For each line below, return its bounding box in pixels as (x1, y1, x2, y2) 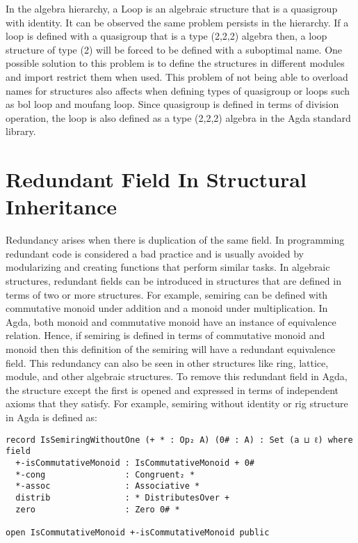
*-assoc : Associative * (15, 481, 200, 491)
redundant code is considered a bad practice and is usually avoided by (6, 246, 304, 260)
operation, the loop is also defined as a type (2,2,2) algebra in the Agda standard (6, 110, 351, 125)
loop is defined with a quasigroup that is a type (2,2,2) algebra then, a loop (6, 29, 327, 43)
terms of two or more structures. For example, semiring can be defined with (6, 287, 328, 301)
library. (6, 124, 36, 139)
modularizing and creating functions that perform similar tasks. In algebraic (6, 260, 330, 274)
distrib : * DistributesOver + (15, 492, 230, 503)
